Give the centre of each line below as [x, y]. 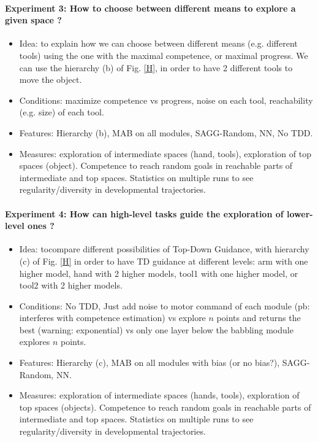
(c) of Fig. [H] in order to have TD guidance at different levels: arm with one [164, 261]
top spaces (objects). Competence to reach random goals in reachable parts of [165, 407]
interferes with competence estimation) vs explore [112, 318]
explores [35, 342]
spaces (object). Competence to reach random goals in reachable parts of [156, 165]
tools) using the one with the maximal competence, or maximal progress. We [164, 55]
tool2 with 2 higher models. [71, 285]
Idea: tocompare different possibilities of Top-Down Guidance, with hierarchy [164, 249]
